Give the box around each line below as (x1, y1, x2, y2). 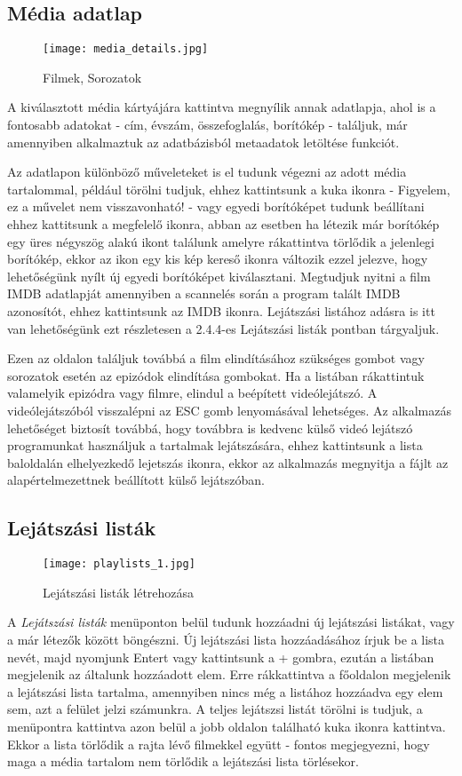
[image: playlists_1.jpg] (43, 558, 195, 571)
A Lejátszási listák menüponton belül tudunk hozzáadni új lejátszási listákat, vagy (7, 613, 455, 631)
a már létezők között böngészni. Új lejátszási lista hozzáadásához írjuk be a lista (7, 630, 445, 648)
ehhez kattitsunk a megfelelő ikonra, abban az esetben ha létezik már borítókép (7, 215, 440, 234)
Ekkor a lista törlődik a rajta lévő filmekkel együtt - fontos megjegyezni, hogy (7, 734, 430, 753)
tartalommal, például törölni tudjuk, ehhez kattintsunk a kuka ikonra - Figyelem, (7, 179, 450, 198)
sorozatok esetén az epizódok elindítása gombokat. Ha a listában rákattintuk (7, 366, 425, 384)
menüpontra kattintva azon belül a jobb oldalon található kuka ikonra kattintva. (7, 717, 446, 735)
